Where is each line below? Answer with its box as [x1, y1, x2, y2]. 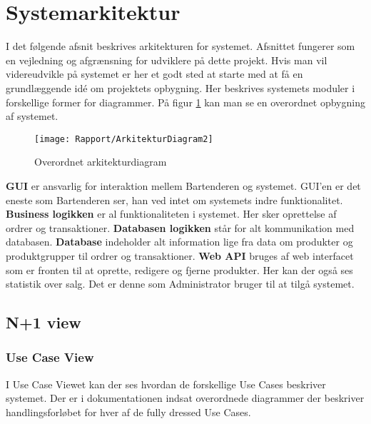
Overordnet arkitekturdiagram [34, 154, 167, 169]
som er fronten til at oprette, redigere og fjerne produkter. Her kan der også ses [6, 262, 353, 277]
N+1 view [6, 311, 81, 333]
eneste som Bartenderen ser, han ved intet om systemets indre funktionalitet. [6, 192, 343, 207]
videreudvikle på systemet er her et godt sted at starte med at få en [6, 66, 303, 81]
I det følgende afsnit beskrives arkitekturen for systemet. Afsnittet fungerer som [6, 39, 355, 54]
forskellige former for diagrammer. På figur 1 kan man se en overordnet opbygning [6, 94, 365, 109]
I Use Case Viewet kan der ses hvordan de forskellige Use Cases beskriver [6, 376, 326, 391]
